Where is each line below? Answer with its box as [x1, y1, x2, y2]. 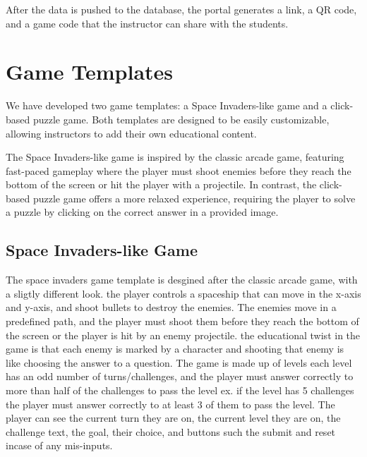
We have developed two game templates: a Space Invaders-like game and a [6, 98, 327, 113]
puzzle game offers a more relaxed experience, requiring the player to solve [32, 190, 356, 205]
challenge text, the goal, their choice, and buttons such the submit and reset [6, 424, 336, 439]
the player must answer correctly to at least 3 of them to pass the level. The [6, 396, 335, 411]
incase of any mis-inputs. [6, 438, 113, 453]
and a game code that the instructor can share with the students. [6, 16, 289, 30]
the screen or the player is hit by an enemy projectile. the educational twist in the [6, 327, 361, 342]
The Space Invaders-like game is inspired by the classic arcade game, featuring [6, 150, 344, 164]
